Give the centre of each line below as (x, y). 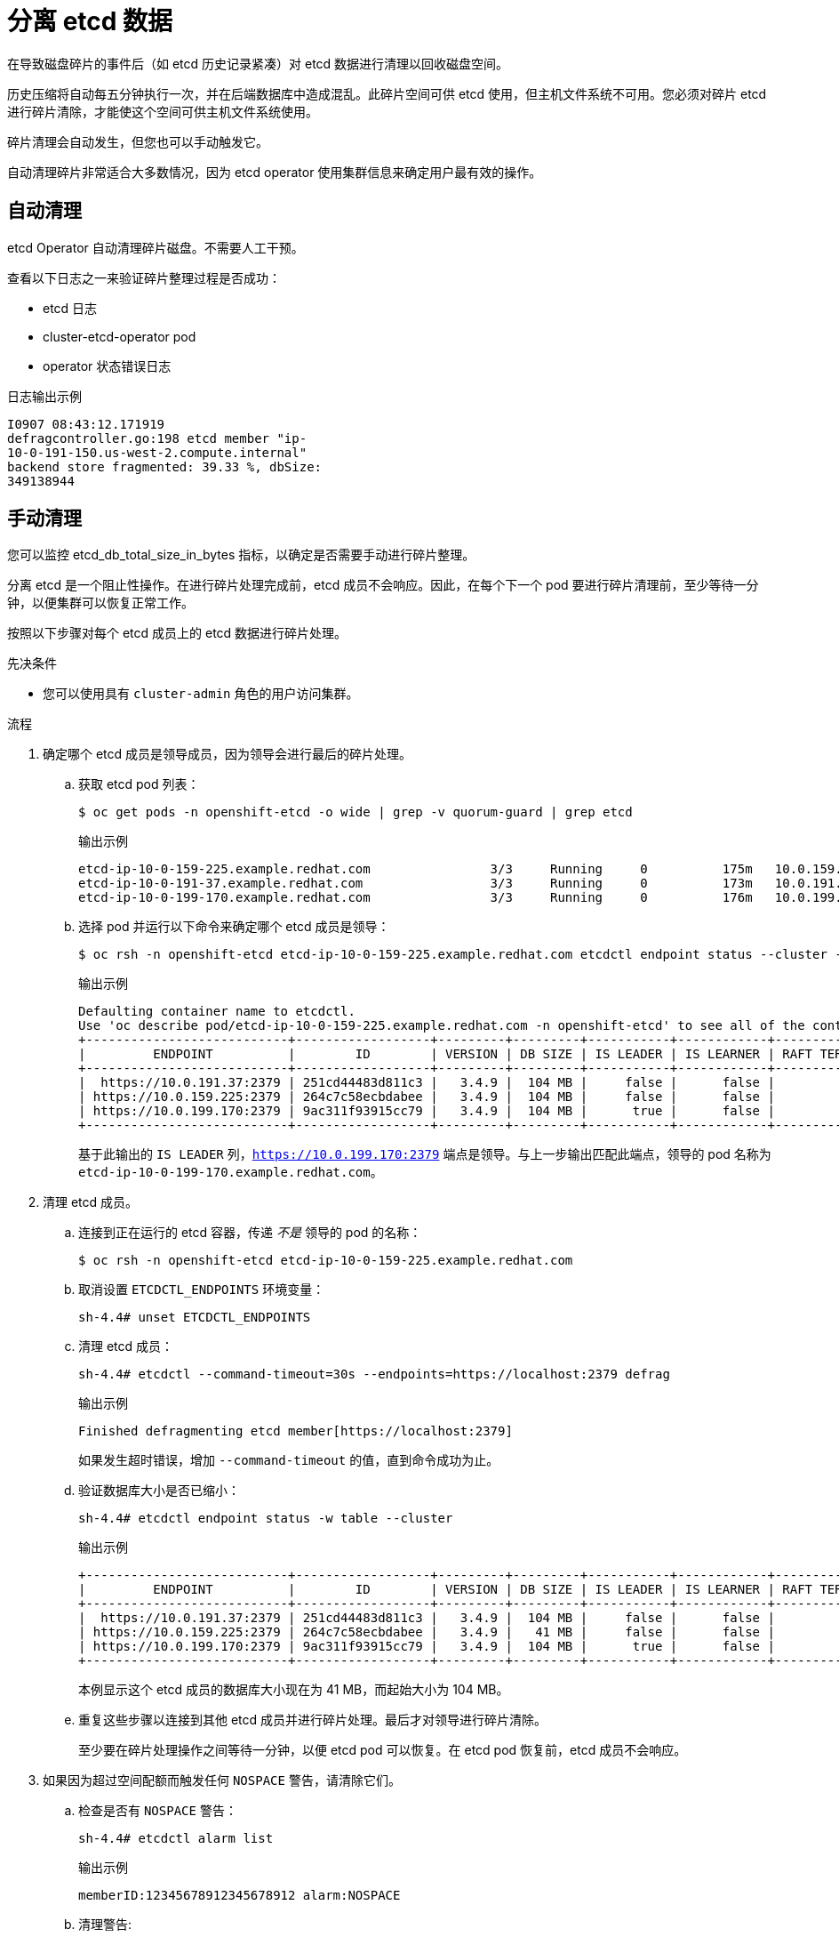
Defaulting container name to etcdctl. (217, 1012)
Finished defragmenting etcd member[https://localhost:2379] (296, 1431)
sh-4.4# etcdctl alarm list (176, 1839)
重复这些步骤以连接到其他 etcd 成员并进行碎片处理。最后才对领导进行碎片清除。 (313, 1720)
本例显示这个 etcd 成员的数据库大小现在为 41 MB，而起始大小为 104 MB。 (294, 1690)
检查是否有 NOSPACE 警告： (158, 1811)
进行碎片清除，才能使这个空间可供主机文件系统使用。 (163, 111)
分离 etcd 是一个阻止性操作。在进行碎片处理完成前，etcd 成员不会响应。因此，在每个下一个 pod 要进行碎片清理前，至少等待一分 (383, 585)
